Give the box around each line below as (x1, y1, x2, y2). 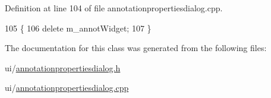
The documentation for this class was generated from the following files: (5, 42, 267, 54)
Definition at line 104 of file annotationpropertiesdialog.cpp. (5, 2, 223, 14)
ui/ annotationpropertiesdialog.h (5, 61, 121, 74)
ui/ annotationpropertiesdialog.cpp (5, 81, 129, 94)
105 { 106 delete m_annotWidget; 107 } (5, 21, 152, 34)
